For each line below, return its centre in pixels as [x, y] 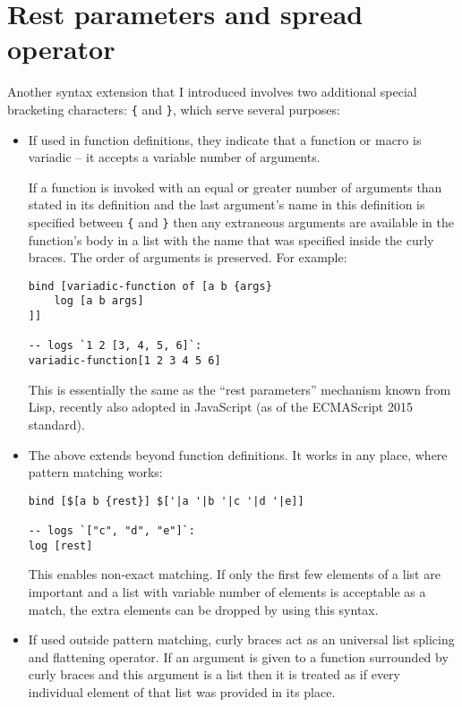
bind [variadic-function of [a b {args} [150, 286]
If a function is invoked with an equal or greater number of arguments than [235, 187]
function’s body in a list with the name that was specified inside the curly [231, 239]
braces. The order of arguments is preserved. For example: [188, 257]
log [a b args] [99, 301]
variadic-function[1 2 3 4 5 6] [124, 361]
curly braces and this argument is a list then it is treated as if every [214, 674]
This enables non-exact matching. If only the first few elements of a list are [234, 574]
